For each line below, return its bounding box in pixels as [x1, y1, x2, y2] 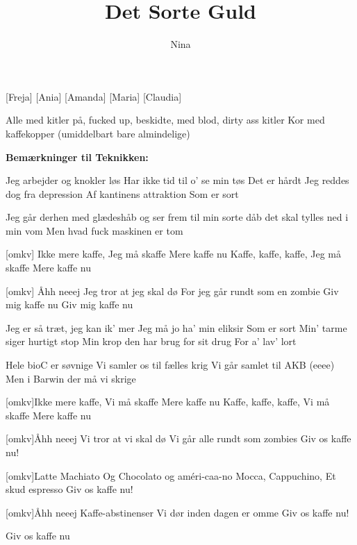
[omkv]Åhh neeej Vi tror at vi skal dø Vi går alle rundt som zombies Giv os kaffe [6, 431, 351, 446]
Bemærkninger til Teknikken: [6, 149, 149, 164]
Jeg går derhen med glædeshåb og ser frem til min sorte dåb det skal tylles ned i [6, 210, 349, 224]
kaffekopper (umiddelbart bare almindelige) [6, 126, 190, 140]
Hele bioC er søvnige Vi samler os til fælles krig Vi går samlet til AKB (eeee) [6, 358, 335, 372]
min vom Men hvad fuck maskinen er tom [6, 223, 183, 237]
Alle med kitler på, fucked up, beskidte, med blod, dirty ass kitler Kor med [6, 112, 325, 127]
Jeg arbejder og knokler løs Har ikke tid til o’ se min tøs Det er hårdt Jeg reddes [6, 173, 349, 187]
